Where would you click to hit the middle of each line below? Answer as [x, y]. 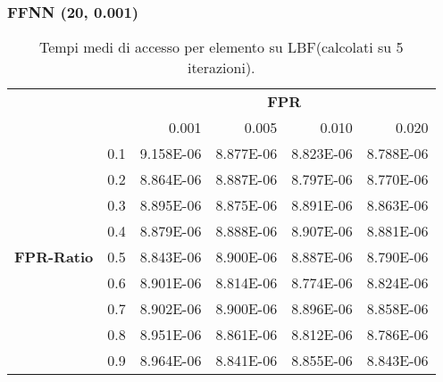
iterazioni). [221, 68]
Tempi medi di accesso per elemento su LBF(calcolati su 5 [221, 47]
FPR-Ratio [54, 257]
